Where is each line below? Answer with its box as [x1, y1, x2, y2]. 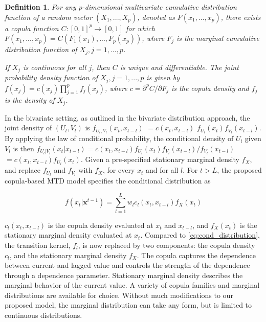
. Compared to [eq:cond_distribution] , [140, 229, 260, 240]
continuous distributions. [5, 310, 82, 320]
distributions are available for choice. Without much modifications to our [5, 289, 233, 300]
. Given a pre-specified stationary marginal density [80, 154, 239, 165]
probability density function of [5, 72, 98, 83]
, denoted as [137, 11, 175, 22]
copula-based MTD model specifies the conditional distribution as [5, 175, 211, 186]
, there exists [220, 11, 261, 22]
